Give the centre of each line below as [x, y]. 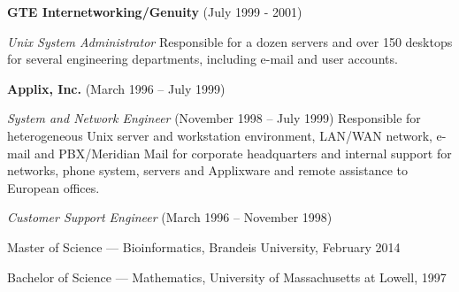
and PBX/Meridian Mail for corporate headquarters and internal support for [243, 153]
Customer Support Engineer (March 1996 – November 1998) [170, 217]
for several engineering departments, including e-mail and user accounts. [203, 59]
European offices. [54, 187]
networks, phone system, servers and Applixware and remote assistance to [208, 170]
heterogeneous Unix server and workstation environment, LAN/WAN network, [220, 135]
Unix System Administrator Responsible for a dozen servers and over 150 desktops [230, 41]
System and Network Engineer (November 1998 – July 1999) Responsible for [214, 118]
